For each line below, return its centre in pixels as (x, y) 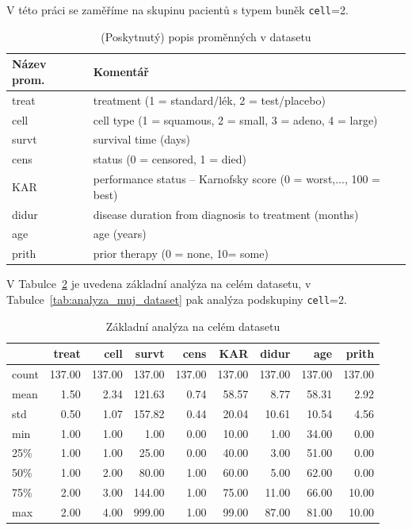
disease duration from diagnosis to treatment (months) (226, 214)
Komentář (121, 72)
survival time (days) (142, 139)
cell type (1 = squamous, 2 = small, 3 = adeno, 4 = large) (235, 119)
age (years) (120, 234)
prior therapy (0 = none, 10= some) (181, 253)
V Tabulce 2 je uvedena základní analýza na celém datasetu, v (159, 284)
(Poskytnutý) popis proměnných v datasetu (206, 36)
